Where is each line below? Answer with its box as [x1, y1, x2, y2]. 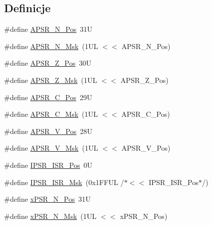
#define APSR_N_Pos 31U [4, 24, 92, 34]
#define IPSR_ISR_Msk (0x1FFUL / [4, 176, 124, 187]
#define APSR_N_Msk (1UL [4, 40, 98, 51]
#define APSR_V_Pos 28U [4, 125, 92, 136]
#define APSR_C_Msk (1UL [4, 109, 98, 119]
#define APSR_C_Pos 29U [4, 92, 92, 102]
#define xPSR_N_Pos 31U [4, 194, 91, 204]
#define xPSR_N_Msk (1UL [4, 210, 97, 221]
